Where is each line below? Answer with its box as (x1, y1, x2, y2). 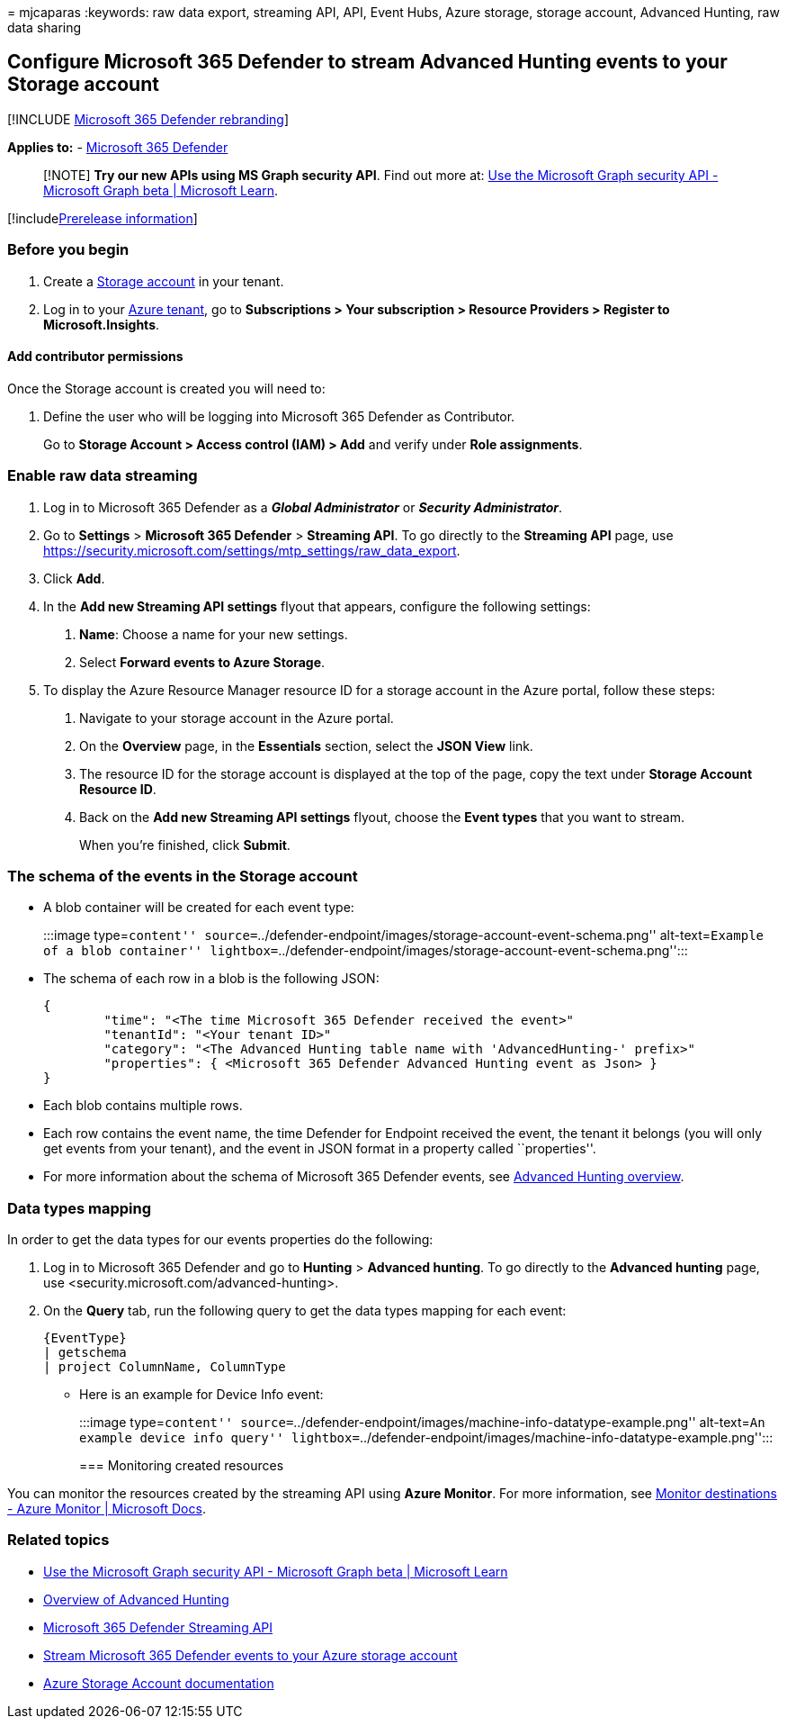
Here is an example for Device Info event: (79, 1387, 324, 1403)
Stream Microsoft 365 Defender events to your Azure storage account (43, 1647, 458, 1663)
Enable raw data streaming (7, 466, 198, 485)
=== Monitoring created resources (79, 1458, 284, 1474)
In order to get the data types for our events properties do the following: (7, 1232, 434, 1248)
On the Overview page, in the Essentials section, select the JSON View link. (79, 737, 533, 754)
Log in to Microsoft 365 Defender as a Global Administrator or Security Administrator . (43, 499, 563, 515)
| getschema (43, 1345, 127, 1360)
